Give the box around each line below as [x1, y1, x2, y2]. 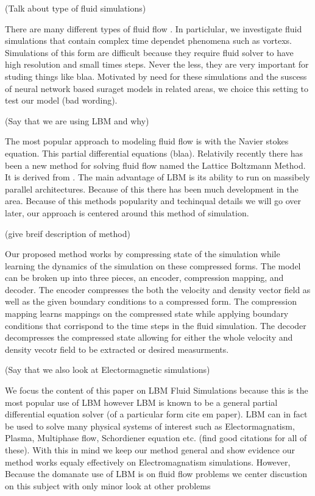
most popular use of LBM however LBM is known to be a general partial [5, 395, 278, 408]
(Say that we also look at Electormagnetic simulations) [5, 363, 210, 376]
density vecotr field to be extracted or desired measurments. [5, 342, 229, 355]
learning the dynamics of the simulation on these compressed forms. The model [5, 259, 301, 272]
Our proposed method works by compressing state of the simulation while [5, 247, 280, 260]
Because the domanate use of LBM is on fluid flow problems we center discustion [5, 467, 308, 480]
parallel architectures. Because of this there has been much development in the [5, 182, 299, 195]
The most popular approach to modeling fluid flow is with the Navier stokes [5, 135, 289, 147]
